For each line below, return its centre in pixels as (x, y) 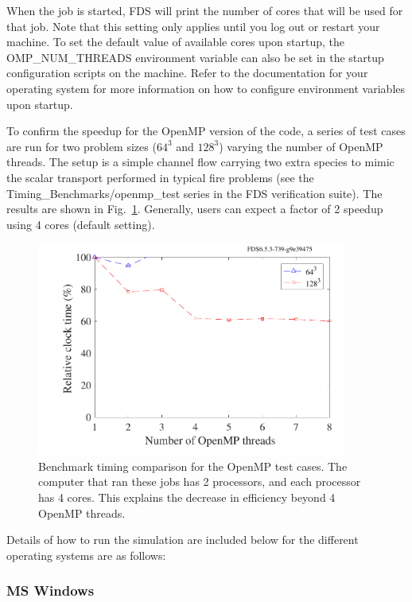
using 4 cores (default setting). (81, 224)
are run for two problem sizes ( (82, 146)
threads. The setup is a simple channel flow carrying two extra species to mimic (200, 162)
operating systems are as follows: (86, 555)
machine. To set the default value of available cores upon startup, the (175, 42)
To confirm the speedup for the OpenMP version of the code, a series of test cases (206, 131)
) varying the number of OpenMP (301, 146)
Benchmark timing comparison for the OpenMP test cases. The (193, 466)
